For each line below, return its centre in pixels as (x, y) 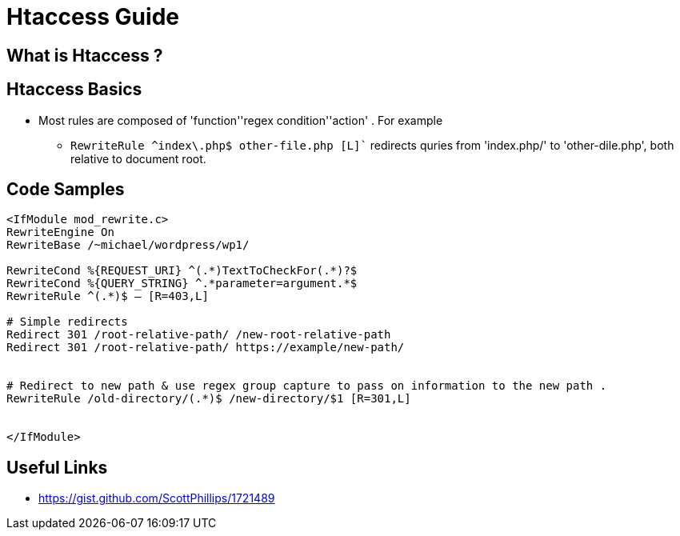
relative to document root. (138, 158)
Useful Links (57, 467)
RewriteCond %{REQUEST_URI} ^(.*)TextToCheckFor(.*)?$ (182, 271)
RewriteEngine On (60, 232)
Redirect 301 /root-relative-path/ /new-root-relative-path (199, 335)
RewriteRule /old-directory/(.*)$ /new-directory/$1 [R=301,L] (209, 399)
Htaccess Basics (74, 90)
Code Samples (66, 190)
